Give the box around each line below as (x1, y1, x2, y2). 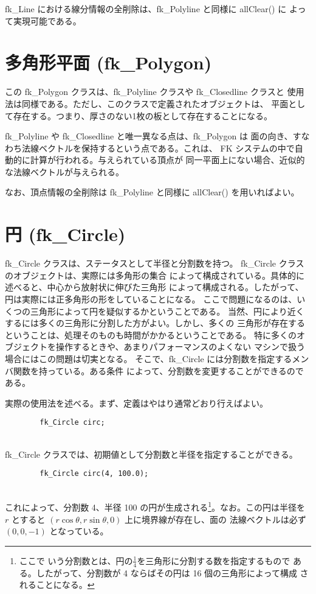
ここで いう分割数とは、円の (19, 554, 133, 567)
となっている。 (49, 525, 109, 537)
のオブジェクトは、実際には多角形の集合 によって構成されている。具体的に (5, 268, 305, 281)
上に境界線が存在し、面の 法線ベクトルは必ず (125, 512, 306, 525)
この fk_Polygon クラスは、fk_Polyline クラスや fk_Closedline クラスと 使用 (5, 85, 304, 98)
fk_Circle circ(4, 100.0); (39, 469, 149, 478)
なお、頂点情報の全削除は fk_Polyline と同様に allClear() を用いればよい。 (5, 186, 300, 198)
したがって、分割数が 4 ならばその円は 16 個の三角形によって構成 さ (36, 566, 309, 579)
